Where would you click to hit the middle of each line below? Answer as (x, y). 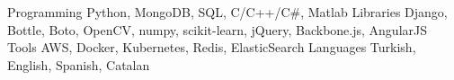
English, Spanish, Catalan (79, 64)
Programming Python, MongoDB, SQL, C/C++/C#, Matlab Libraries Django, (227, 12)
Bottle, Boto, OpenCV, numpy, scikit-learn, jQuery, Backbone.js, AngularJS (217, 29)
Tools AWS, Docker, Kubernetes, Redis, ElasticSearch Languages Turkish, (212, 47)
